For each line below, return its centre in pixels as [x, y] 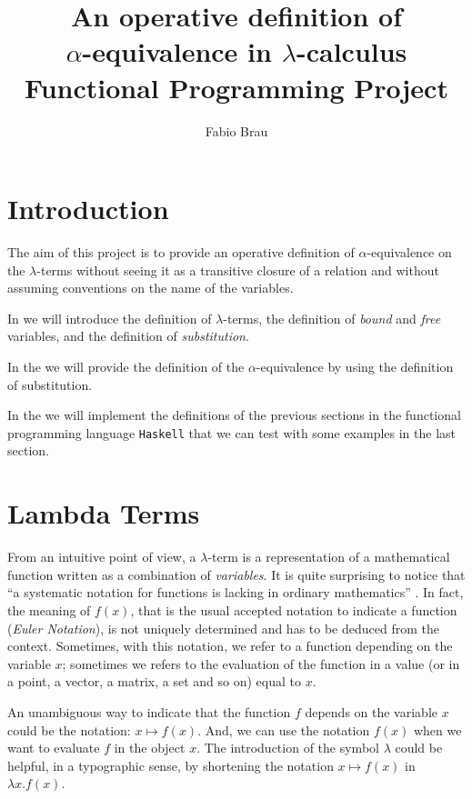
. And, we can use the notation [284, 729]
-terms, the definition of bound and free [332, 318]
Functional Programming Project [236, 87]
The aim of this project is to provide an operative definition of [181, 252]
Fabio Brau [236, 130]
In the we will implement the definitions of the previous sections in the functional [234, 415]
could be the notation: [69, 729]
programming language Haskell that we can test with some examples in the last [232, 432]
